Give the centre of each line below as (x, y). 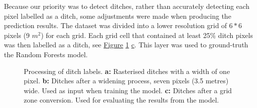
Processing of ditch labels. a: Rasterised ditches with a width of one (127, 71)
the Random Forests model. (46, 54)
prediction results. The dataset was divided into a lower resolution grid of (116, 25)
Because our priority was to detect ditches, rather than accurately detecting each (127, 6)
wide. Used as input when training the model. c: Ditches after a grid (128, 90)
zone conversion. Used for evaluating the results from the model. (122, 100)
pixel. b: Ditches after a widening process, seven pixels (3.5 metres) (126, 81)
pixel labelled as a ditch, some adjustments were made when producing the (118, 16)
